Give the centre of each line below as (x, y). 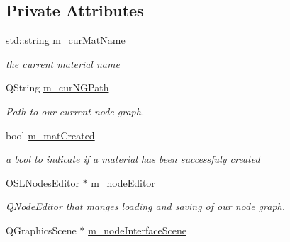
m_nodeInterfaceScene (137, 230)
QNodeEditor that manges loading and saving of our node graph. (145, 206)
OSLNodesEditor (43, 182)
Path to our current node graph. (75, 111)
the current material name (63, 63)
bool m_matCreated (50, 135)
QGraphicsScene (41, 230)
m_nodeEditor (123, 182)
